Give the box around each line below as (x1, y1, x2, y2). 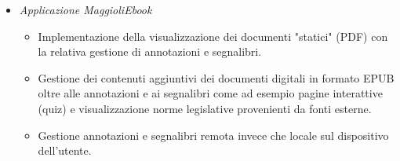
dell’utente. (38, 142, 92, 159)
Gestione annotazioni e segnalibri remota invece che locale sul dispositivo (38, 126, 389, 143)
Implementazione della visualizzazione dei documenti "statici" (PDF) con (38, 27, 388, 44)
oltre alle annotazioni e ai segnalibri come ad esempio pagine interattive (38, 85, 383, 101)
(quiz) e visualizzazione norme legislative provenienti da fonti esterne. (38, 100, 372, 116)
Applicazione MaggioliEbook (19, 2, 152, 17)
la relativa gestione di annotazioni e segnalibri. (38, 43, 262, 60)
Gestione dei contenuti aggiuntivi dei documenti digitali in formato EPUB (38, 69, 395, 86)
